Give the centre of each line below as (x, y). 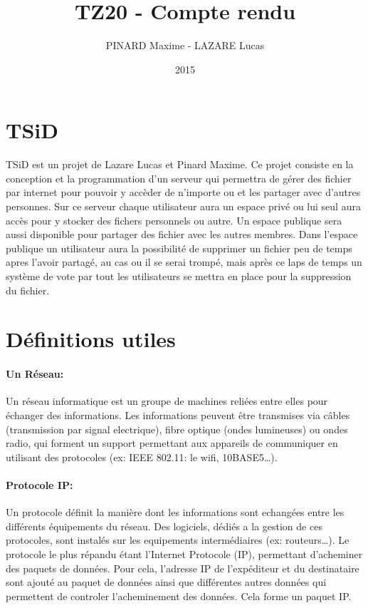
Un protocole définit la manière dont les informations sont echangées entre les (175, 512)
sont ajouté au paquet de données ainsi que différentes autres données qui (166, 582)
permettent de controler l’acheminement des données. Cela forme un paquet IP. (179, 596)
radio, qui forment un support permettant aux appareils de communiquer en (172, 443)
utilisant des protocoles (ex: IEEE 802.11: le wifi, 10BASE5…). (142, 457)
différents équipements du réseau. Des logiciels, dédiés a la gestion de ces (164, 526)
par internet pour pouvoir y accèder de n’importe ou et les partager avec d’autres (183, 192)
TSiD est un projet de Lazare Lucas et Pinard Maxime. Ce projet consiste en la (180, 164)
